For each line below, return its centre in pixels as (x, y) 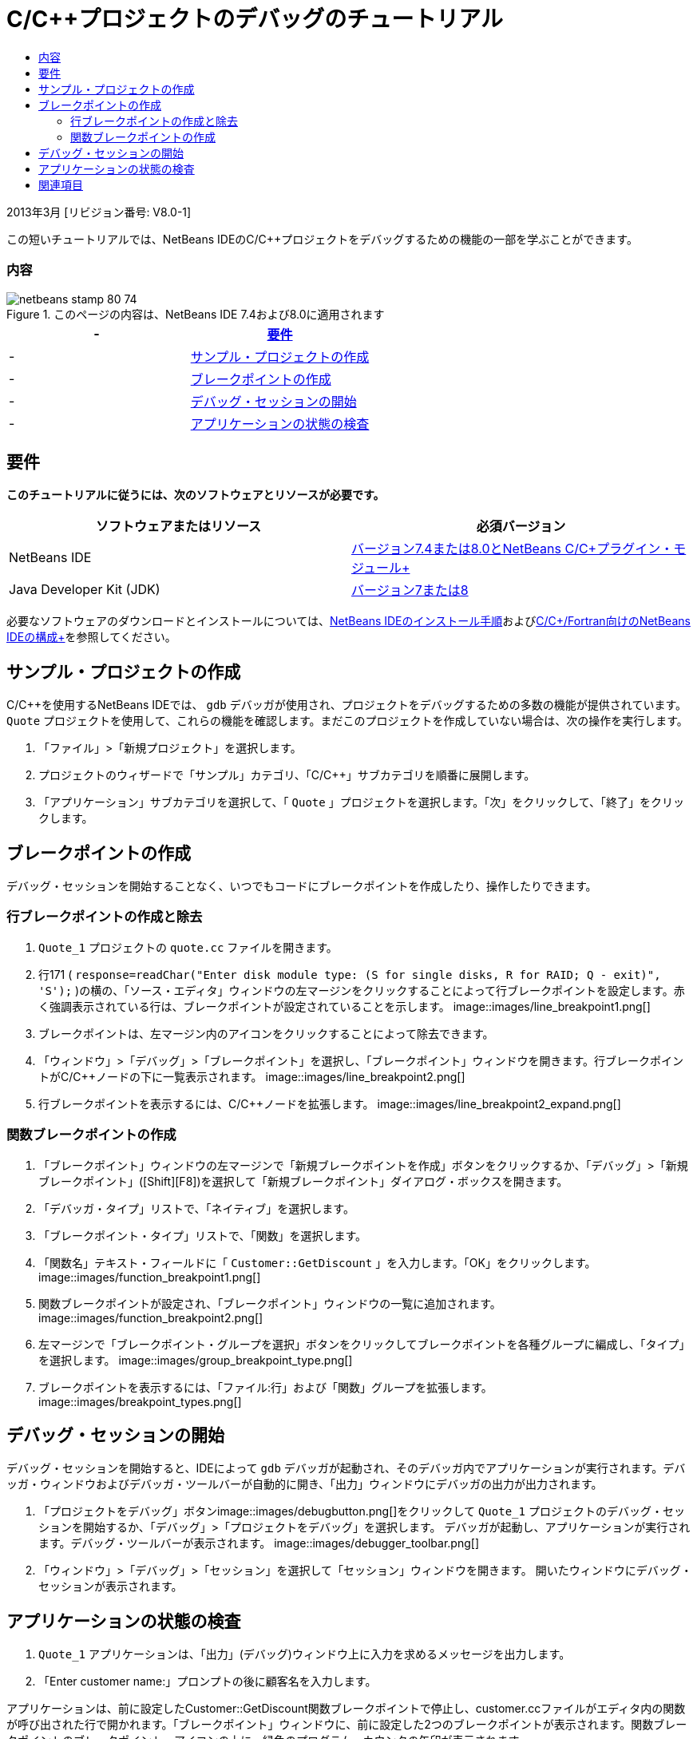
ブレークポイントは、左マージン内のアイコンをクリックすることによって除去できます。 (266, 1033)
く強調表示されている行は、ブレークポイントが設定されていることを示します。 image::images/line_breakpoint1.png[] (345, 1006)
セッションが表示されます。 (111, 1586)
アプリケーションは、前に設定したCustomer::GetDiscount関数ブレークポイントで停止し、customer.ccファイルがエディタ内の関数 (346, 1709)
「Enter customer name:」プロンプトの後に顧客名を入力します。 (208, 1682)
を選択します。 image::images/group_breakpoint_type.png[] (196, 1360)
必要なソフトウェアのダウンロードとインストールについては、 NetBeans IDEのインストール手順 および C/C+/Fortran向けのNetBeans (348, 621)
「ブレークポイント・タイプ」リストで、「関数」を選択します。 (203, 1235)
